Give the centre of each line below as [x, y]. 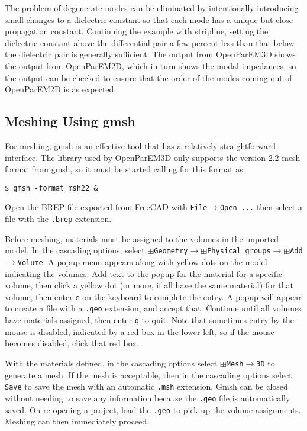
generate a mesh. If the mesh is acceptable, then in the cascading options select [148, 374]
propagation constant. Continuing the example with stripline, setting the [137, 31]
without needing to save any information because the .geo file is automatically [148, 398]
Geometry [171, 251]
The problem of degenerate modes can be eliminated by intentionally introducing [152, 8]
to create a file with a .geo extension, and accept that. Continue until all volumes [153, 308]
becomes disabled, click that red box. [72, 343]
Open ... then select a [261, 207]
